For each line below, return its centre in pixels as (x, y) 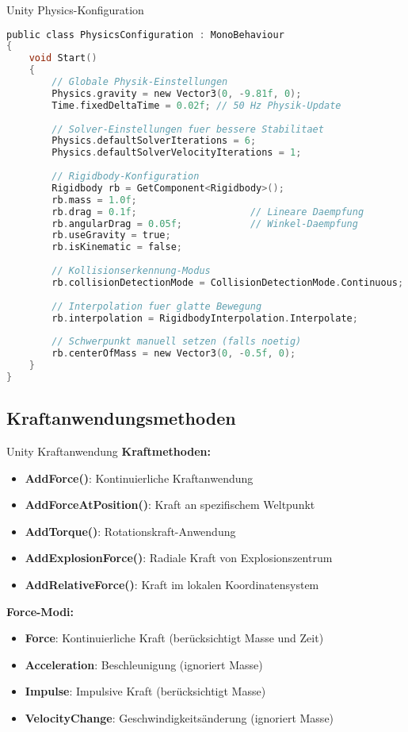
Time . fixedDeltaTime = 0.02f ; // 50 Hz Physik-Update (196, 105)
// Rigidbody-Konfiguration (126, 177)
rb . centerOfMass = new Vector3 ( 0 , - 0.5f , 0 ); (174, 354)
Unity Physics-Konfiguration (75, 10)
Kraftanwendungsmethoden (121, 418)
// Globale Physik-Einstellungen (140, 82)
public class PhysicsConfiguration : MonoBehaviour (145, 35)
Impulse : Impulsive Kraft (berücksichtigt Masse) (145, 691)
